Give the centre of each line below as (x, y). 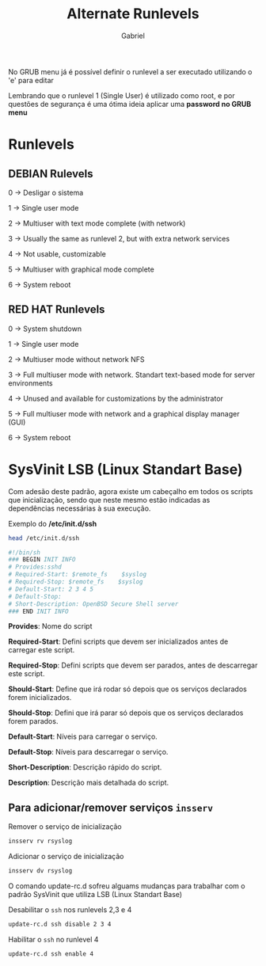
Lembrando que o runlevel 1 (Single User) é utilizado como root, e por (122, 95)
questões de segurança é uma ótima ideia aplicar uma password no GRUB (130, 104)
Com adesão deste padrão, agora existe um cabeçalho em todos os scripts (131, 491)
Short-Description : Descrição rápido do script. (85, 767)
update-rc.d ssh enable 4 (51, 954)
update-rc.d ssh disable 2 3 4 (60, 924)
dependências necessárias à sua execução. (80, 508)
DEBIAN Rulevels (51, 174)
